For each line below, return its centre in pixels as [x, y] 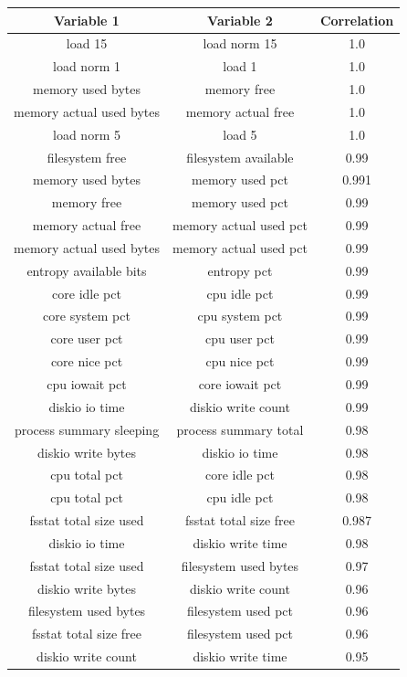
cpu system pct [240, 316]
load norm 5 [87, 134]
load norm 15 [240, 43]
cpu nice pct [240, 361]
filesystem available [240, 157]
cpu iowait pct [87, 384]
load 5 [240, 134]
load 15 [87, 43]
